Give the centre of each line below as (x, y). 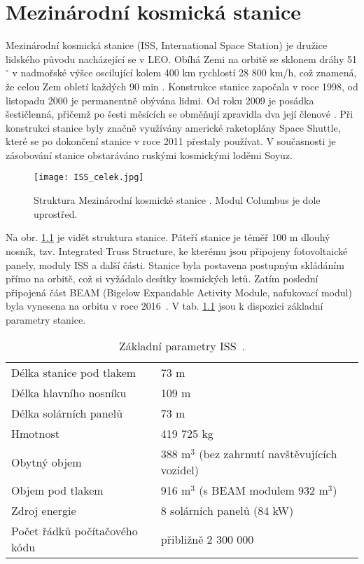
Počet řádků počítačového (75, 531)
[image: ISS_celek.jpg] (89, 178)
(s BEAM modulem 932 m (264, 490)
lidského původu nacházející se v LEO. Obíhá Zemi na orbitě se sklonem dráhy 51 (182, 59)
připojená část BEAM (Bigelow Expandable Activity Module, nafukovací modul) (179, 292)
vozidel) (180, 470)
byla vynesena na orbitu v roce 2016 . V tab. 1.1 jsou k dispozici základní (164, 306)
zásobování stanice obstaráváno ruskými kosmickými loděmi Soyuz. (149, 154)
